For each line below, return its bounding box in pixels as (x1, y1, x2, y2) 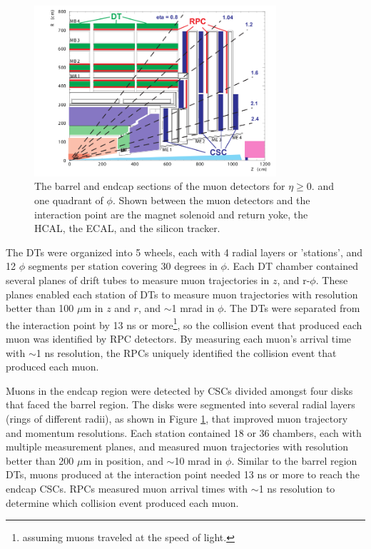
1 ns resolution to (258, 481, 335, 496)
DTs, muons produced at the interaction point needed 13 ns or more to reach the (6, 467, 360, 482)
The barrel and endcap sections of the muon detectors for (34, 178, 285, 193)
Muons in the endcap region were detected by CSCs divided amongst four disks (6, 383, 353, 398)
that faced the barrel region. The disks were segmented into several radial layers (6, 397, 355, 412)
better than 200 (6, 453, 74, 468)
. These (315, 273, 348, 288)
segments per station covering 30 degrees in (28, 258, 218, 273)
